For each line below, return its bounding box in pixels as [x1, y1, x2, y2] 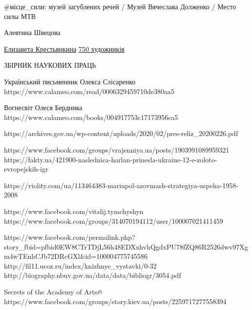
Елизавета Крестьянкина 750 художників [4, 43, 125, 54]
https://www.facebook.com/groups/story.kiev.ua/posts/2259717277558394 [4, 296, 227, 306]
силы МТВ [4, 11, 36, 21]
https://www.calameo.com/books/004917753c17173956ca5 [4, 112, 178, 122]
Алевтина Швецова [4, 27, 61, 38]
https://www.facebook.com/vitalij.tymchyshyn [4, 206, 144, 216]
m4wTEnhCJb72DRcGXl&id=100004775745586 [4, 251, 148, 261]
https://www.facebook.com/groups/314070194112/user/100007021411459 [4, 215, 223, 226]
